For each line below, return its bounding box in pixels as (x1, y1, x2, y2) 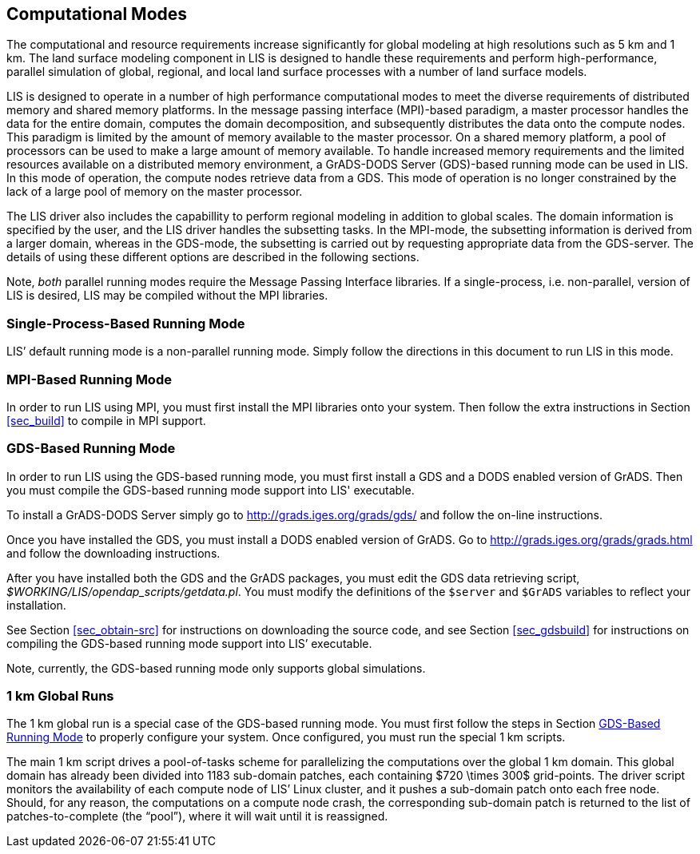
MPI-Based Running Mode (6, 371, 172, 387)
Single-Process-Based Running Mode (6, 315, 245, 332)
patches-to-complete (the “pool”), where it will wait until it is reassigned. (6, 809, 388, 824)
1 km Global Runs (6, 688, 114, 705)
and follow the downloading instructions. (6, 546, 221, 560)
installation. (6, 598, 66, 612)
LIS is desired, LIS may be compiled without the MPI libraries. (6, 288, 328, 303)
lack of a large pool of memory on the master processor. (6, 185, 303, 199)
